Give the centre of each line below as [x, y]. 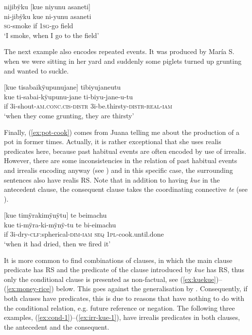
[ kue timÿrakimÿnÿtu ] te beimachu [55, 215]
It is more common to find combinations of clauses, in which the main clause [118, 260]
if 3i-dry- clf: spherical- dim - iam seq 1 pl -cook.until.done [84, 234]
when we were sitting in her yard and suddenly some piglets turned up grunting [123, 61]
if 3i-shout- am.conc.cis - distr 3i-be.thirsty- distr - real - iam [88, 106]
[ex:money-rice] [29, 288]
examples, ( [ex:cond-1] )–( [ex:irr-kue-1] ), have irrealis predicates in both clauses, [122, 317]
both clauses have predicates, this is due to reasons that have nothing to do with [124, 298]
